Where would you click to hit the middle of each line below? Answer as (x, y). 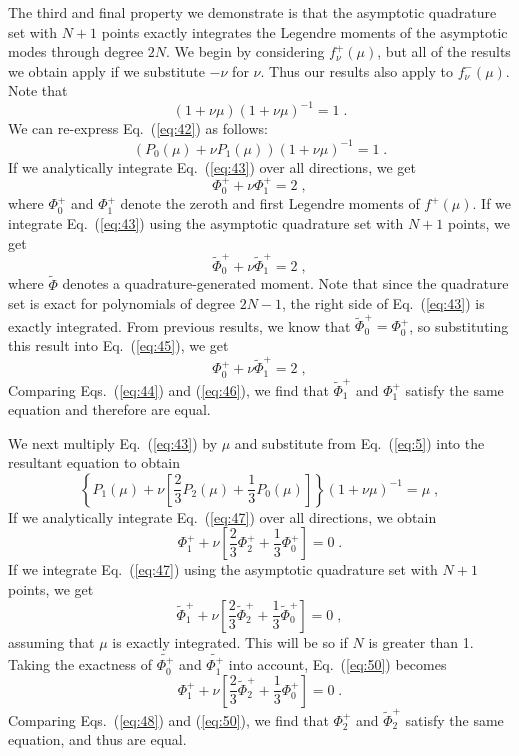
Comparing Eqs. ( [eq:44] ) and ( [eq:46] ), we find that (168, 389)
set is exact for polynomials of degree (122, 303)
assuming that (51, 641)
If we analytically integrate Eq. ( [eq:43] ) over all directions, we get (212, 166)
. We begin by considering (245, 51)
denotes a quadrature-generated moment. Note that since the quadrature (285, 283)
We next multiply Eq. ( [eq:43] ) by (113, 442)
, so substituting (459, 325)
